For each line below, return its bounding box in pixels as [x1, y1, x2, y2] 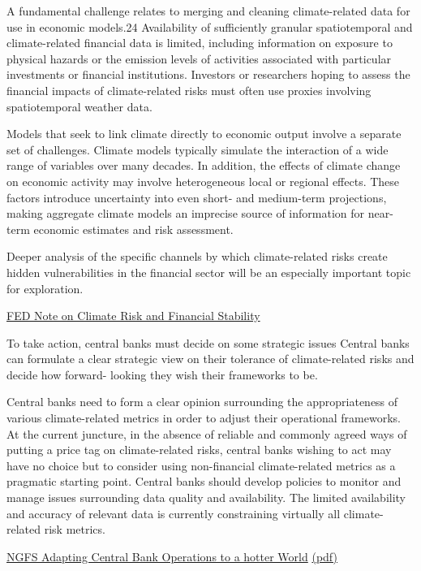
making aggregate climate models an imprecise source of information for [6, 205, 365, 222]
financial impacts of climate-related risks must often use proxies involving [6, 81, 372, 98]
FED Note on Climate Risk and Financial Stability [6, 307, 260, 324]
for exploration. [6, 279, 84, 296]
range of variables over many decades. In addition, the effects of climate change [6, 157, 401, 174]
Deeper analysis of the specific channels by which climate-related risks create [6, 248, 388, 265]
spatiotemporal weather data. [6, 97, 153, 115]
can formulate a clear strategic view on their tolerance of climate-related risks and [6, 350, 415, 367]
